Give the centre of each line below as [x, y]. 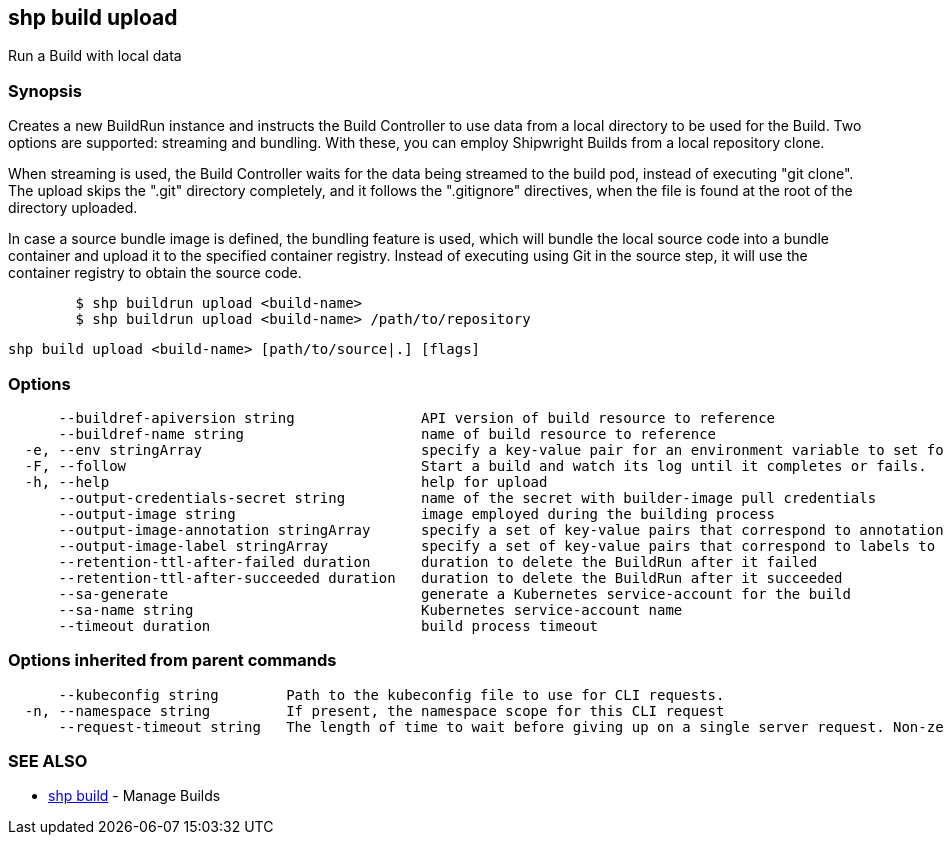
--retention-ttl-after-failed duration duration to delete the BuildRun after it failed [438, 561]
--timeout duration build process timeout [328, 625]
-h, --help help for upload [286, 481]
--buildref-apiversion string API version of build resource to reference [417, 417]
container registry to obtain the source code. [155, 273]
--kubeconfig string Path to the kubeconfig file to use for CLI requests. [391, 694]
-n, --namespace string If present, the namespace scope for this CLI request [374, 710]
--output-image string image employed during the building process [417, 513]
